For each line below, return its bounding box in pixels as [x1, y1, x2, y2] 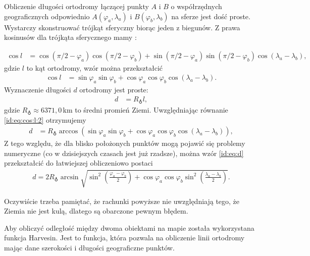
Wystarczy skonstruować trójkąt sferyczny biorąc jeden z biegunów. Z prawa [4, 22, 240, 32]
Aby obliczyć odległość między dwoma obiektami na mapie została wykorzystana [4, 222, 254, 233]
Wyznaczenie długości [4, 84, 71, 95]
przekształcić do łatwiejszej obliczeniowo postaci [4, 158, 153, 168]
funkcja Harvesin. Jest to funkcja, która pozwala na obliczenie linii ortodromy [4, 232, 245, 243]
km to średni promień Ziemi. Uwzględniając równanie [63, 105, 228, 115]
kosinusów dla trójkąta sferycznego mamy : [4, 32, 137, 42]
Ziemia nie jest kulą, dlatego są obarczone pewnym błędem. [4, 206, 188, 216]
